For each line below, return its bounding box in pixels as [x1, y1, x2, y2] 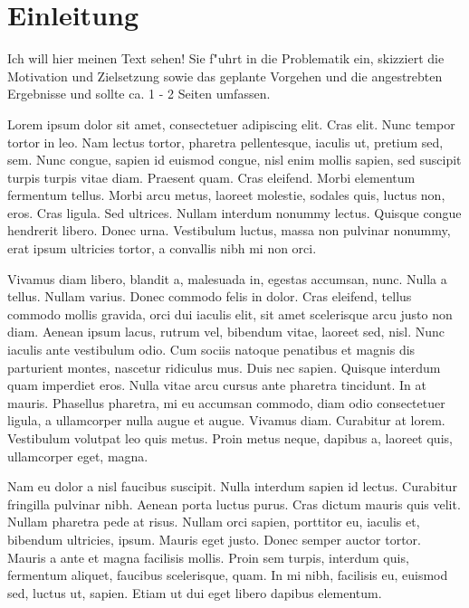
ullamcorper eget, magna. [7, 446, 148, 465]
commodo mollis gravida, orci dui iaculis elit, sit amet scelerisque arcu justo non [7, 304, 453, 323]
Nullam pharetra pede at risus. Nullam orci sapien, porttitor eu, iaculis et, [7, 512, 420, 531]
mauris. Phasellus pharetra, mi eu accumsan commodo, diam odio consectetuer [7, 393, 445, 412]
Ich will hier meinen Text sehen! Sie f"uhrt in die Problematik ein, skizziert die [7, 49, 445, 68]
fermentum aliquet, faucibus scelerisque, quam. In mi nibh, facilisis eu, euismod [7, 565, 448, 584]
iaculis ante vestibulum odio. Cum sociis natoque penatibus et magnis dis [7, 340, 416, 359]
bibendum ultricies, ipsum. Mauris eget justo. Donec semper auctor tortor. [7, 529, 422, 548]
